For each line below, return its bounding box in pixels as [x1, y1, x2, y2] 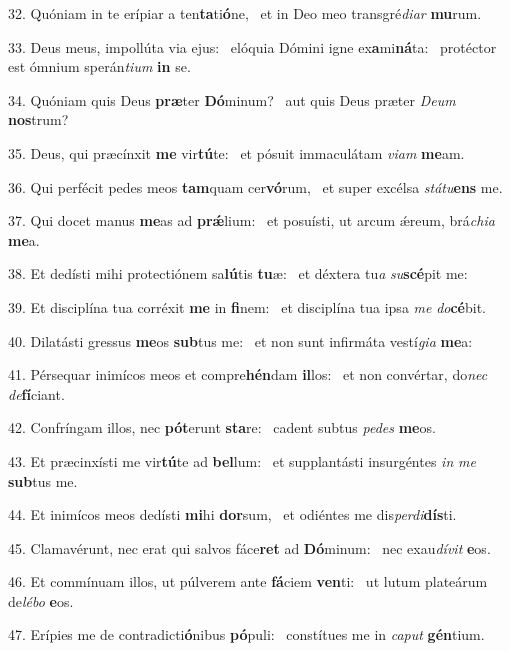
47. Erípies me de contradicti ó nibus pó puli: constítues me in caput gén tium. [8, 624, 485, 645]
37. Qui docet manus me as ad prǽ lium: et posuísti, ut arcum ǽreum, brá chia [8, 210, 495, 231]
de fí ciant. [8, 383, 65, 404]
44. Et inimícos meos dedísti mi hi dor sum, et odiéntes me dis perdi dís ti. [8, 504, 457, 525]
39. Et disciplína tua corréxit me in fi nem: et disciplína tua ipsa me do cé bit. [8, 296, 487, 317]
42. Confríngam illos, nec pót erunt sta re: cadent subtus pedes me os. [8, 417, 436, 438]
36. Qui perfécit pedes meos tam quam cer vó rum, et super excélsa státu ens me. [8, 176, 503, 197]
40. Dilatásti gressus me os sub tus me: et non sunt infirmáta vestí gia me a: [8, 330, 473, 351]
